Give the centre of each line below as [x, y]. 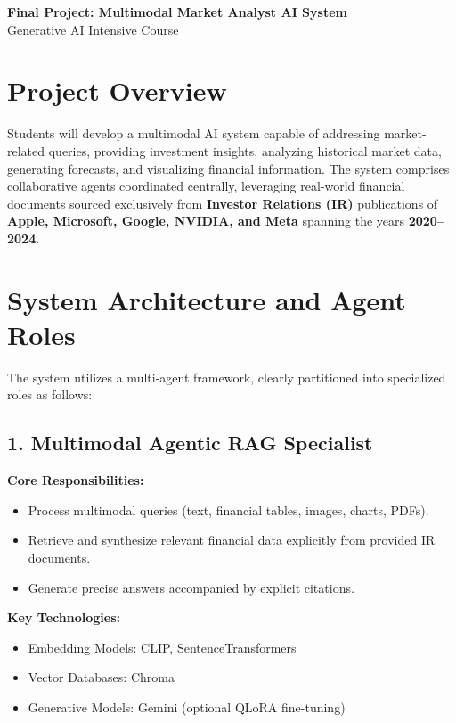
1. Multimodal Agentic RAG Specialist [190, 443]
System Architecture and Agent [207, 299]
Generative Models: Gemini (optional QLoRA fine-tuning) [187, 707]
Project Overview [117, 90]
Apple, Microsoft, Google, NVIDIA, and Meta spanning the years [206, 221]
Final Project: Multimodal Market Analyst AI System [177, 12]
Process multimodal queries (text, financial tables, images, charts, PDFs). [228, 509]
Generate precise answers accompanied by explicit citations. [191, 587]
